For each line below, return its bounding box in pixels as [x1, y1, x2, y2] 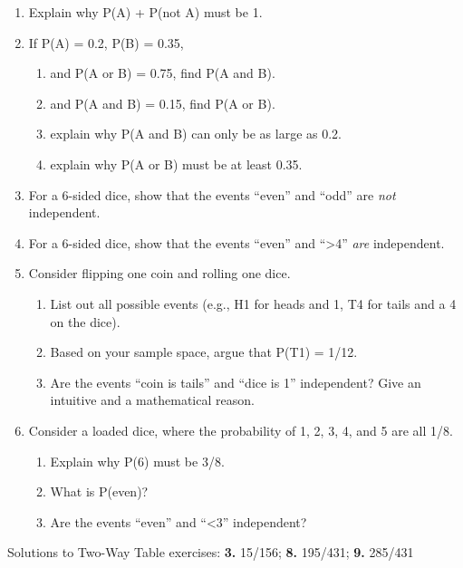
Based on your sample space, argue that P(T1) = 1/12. [50, 342, 358, 361]
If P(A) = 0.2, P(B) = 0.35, [28, 33, 184, 52]
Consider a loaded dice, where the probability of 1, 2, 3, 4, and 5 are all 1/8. [28, 420, 453, 439]
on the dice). [50, 312, 121, 331]
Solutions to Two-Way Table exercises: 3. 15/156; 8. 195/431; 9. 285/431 [7, 543, 414, 562]
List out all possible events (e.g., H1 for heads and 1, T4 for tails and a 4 [50, 294, 457, 313]
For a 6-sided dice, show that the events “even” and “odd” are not [28, 185, 396, 204]
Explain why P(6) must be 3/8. [50, 451, 225, 470]
